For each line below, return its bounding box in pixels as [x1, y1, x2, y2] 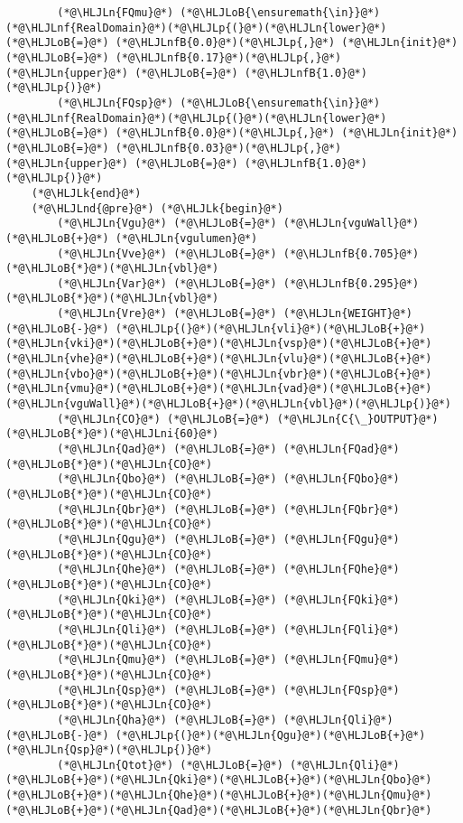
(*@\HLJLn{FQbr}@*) [282, 502, 400, 516]
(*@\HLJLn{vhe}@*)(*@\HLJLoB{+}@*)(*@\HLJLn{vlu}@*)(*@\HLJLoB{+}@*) [5, 352, 432, 366]
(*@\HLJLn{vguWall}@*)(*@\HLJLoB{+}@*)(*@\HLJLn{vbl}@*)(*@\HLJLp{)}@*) [5, 397, 451, 411]
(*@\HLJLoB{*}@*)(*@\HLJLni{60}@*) [5, 427, 219, 441]
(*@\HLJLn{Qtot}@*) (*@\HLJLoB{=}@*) [57, 758, 283, 772]
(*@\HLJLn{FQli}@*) [282, 622, 400, 636]
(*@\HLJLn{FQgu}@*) [282, 532, 400, 546]
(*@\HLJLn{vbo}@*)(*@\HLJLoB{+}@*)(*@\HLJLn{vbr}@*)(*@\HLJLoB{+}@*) [5, 367, 432, 380]
